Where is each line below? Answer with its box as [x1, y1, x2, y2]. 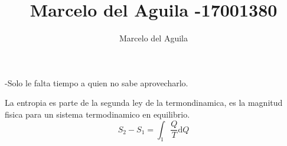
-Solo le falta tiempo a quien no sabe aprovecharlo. [5, 76, 188, 89]
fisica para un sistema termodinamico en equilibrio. [5, 108, 190, 120]
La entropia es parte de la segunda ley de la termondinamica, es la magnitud [5, 96, 283, 109]
